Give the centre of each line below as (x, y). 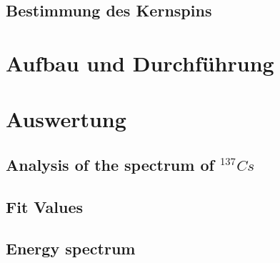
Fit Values (45, 206)
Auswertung (66, 119)
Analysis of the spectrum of (110, 164)
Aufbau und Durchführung (140, 63)
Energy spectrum (71, 248)
